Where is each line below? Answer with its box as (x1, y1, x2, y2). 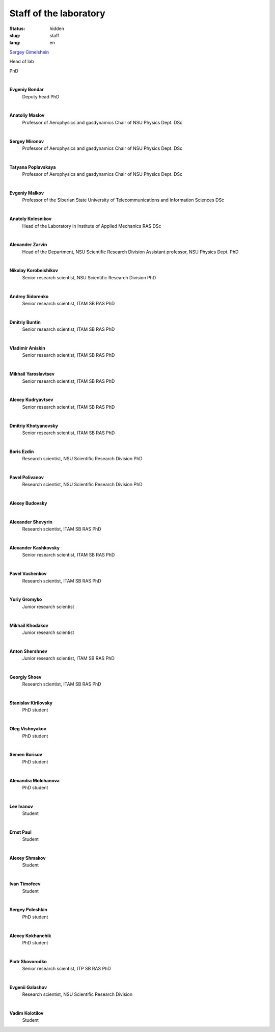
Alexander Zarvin (9, 242, 47, 248)
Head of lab (9, 59, 34, 65)
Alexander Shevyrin (9, 519, 53, 525)
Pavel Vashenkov (9, 571, 47, 577)
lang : (9, 40, 21, 46)
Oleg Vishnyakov (9, 726, 47, 732)
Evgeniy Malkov (9, 190, 44, 196)
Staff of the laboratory (9, 8, 105, 19)
